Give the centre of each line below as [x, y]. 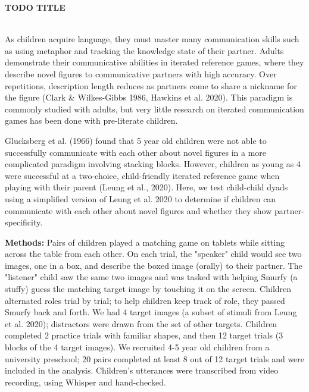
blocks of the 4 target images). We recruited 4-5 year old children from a [137, 347]
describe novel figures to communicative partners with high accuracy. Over [141, 73]
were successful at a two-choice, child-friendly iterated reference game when [142, 175]
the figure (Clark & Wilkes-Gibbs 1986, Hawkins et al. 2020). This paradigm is [149, 97]
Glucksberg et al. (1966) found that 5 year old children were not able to [136, 140]
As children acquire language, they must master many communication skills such [152, 39]
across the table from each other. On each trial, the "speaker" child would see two [153, 254]
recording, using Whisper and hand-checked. [85, 382]
